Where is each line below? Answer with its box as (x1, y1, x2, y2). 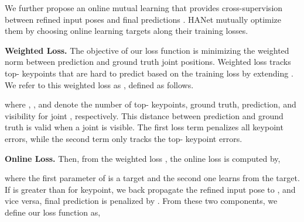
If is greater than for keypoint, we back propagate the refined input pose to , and (5, 183, 296, 195)
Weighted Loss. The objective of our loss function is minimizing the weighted (5, 44, 289, 56)
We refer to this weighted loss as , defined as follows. (5, 78, 194, 91)
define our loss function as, (5, 206, 101, 218)
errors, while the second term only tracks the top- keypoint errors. (5, 132, 242, 144)
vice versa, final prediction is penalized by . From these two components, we (5, 195, 278, 207)
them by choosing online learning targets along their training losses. (5, 25, 248, 37)
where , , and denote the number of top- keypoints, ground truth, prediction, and (5, 98, 296, 110)
